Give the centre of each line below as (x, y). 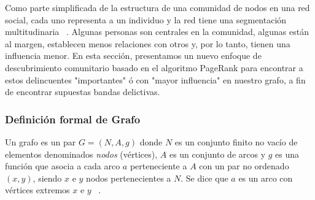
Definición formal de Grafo (73, 119)
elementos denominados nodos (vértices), (81, 154)
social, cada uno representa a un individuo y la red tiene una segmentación (146, 19)
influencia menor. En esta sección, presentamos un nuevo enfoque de (133, 56)
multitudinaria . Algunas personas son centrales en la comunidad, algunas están (157, 32)
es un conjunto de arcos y (217, 154)
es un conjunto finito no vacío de (236, 141)
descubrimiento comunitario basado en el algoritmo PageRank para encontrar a (154, 67)
